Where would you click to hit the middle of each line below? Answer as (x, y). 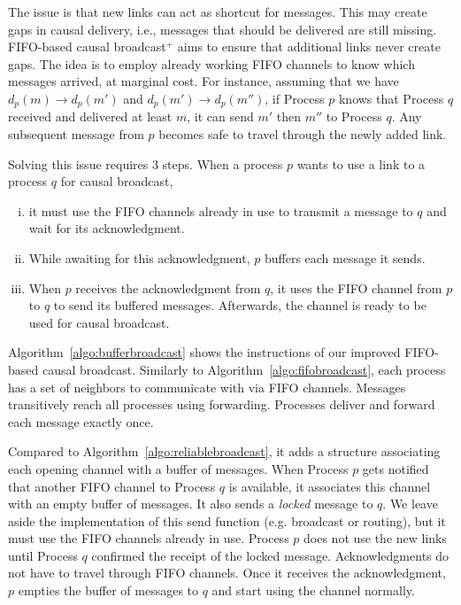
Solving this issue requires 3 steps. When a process (146, 163)
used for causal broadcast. (99, 322)
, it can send (220, 116)
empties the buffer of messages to (108, 590)
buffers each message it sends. (345, 257)
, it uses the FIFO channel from (356, 287)
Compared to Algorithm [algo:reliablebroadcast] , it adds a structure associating (224, 451)
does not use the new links (376, 538)
